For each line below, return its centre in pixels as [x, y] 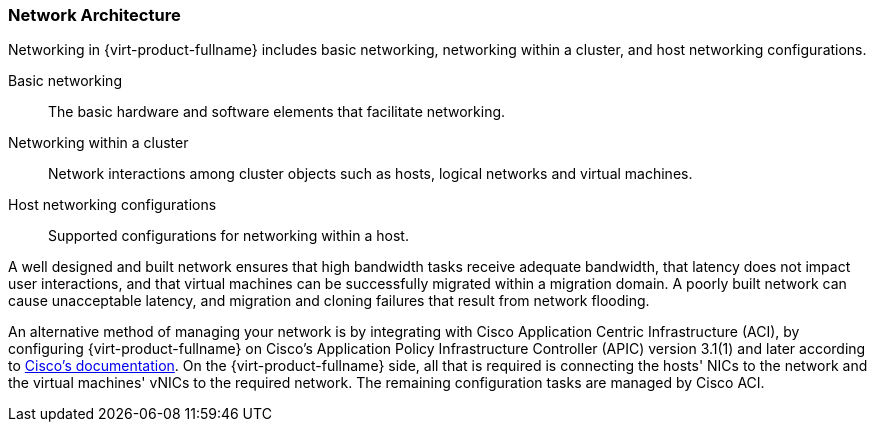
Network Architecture [94, 15]
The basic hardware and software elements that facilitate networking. [277, 112]
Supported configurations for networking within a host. [228, 236]
